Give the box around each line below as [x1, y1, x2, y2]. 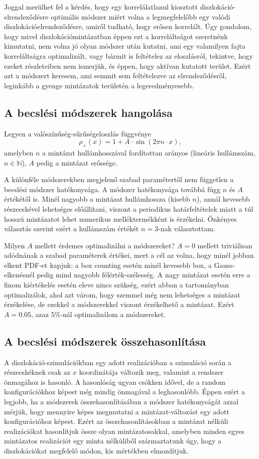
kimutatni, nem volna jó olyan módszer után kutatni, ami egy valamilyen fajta [4, 41, 245, 51]
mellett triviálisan [197, 240, 252, 250]
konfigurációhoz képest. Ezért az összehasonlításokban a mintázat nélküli [4, 416, 228, 426]
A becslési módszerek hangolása [4, 104, 173, 120]
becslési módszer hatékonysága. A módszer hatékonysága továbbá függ [4, 184, 221, 194]
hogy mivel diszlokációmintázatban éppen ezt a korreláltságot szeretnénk [4, 31, 228, 41]
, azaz [31, 309, 49, 319]
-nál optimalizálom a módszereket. [60, 309, 166, 319]
